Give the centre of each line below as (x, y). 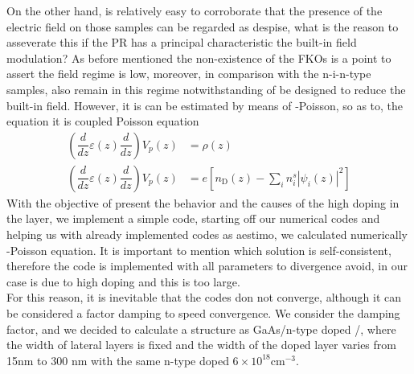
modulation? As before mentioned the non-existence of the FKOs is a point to (199, 58)
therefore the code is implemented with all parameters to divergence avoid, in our (207, 266)
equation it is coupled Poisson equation (103, 121)
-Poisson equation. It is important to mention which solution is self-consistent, (199, 250)
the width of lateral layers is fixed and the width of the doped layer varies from (201, 345)
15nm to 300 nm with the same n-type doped (118, 360)
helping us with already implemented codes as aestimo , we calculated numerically (207, 234)
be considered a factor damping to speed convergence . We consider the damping (203, 312)
